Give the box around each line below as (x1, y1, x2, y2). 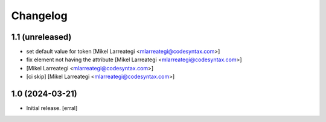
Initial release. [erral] (26, 105, 78, 112)
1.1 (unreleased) (11, 32, 72, 42)
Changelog (11, 9, 68, 22)
